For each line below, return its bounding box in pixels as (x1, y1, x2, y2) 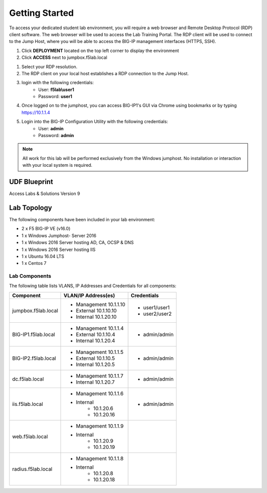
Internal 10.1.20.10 (76, 313, 117, 320)
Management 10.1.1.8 (76, 455, 124, 462)
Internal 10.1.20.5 (76, 361, 115, 368)
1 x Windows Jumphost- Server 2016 (21, 233, 96, 239)
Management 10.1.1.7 (76, 372, 124, 379)
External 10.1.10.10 (76, 307, 117, 314)
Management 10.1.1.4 (76, 325, 124, 332)
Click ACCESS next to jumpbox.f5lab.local (21, 54, 107, 60)
